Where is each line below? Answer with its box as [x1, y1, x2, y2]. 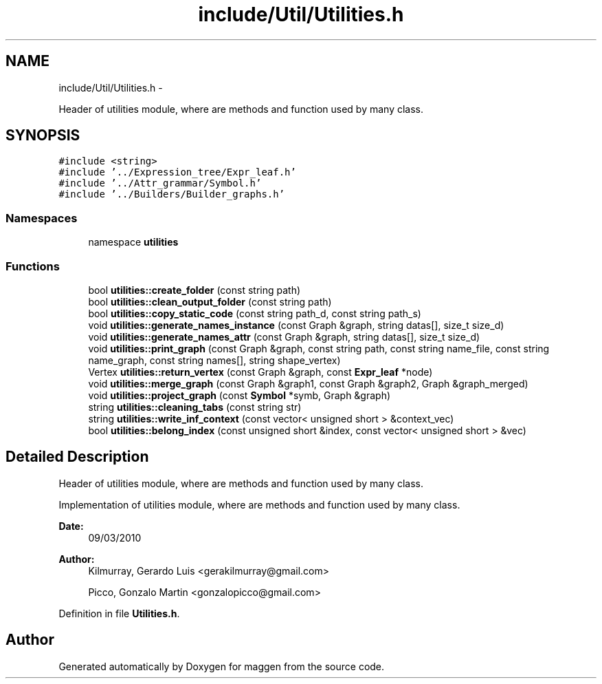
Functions [5, 259, 60, 273]
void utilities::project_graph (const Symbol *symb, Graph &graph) [88, 389, 391, 401]
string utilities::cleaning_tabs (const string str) [88, 400, 302, 413]
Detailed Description [5, 448, 149, 466]
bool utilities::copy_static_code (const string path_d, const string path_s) [88, 307, 421, 319]
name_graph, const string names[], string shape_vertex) [88, 354, 341, 366]
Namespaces [5, 211, 78, 225]
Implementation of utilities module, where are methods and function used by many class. [58, 498, 460, 511]
